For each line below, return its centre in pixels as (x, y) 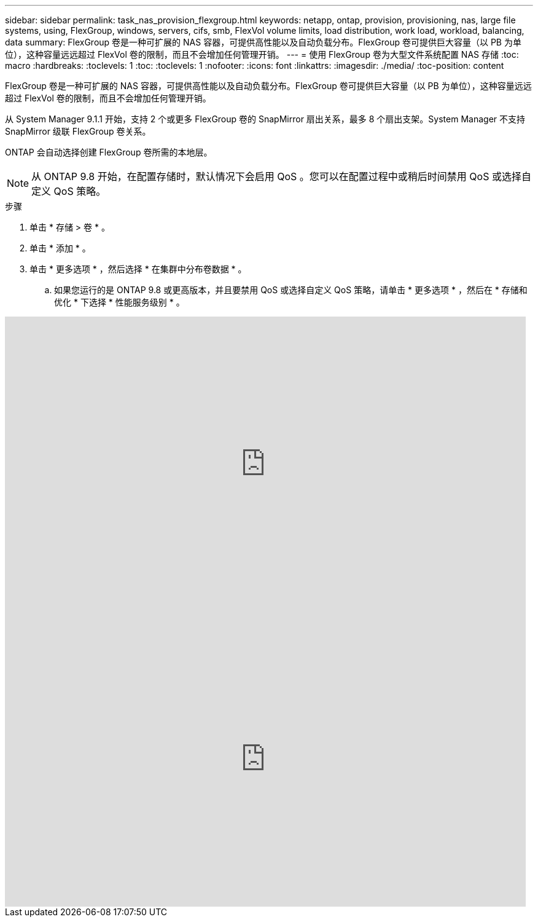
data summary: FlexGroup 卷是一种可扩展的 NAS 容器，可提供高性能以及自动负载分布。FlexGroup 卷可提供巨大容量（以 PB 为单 (263, 42)
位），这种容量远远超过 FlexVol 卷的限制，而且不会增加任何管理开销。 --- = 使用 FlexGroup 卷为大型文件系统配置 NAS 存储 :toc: (262, 54)
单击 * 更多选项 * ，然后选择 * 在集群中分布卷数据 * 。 (138, 269)
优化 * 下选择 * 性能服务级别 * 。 (119, 302)
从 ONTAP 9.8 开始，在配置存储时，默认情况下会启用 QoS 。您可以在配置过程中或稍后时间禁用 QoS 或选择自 (281, 176)
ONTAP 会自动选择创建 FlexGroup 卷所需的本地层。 (109, 152)
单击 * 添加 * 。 (60, 248)
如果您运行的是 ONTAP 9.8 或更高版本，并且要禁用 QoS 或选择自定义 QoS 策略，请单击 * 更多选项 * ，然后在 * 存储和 (291, 290)
